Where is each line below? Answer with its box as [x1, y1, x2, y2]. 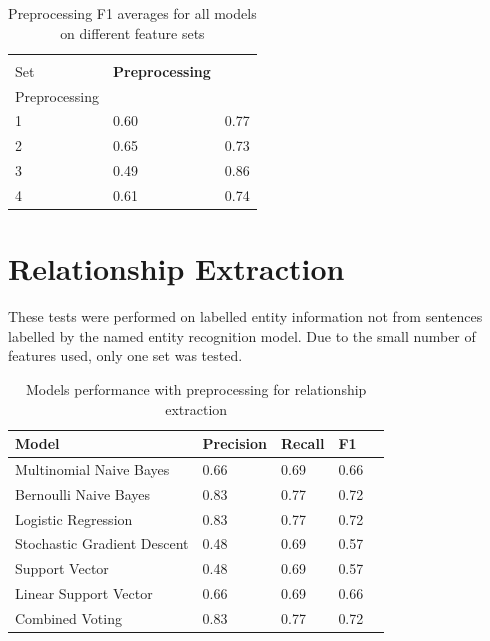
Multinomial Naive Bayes [15, 458, 170, 479]
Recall [281, 433, 325, 454]
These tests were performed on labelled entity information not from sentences [8, 306, 483, 327]
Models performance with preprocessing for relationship [25, 378, 367, 399]
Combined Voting [15, 608, 122, 628]
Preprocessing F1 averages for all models [8, 3, 257, 23]
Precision [202, 433, 267, 454]
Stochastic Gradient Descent [15, 533, 189, 554]
